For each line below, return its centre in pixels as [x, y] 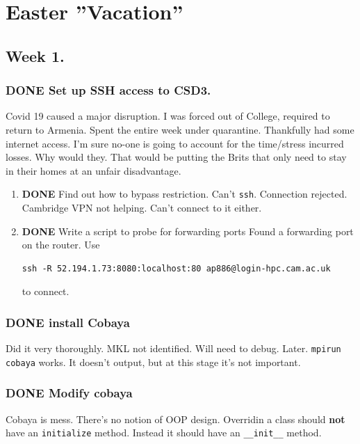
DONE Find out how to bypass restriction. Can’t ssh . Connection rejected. [185, 194]
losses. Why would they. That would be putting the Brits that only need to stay [176, 157]
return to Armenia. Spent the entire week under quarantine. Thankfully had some [180, 129]
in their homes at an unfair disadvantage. [93, 170]
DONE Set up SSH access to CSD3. [108, 90]
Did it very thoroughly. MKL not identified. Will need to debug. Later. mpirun [173, 348]
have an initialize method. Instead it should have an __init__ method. [164, 433]
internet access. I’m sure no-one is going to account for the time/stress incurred [175, 143]
